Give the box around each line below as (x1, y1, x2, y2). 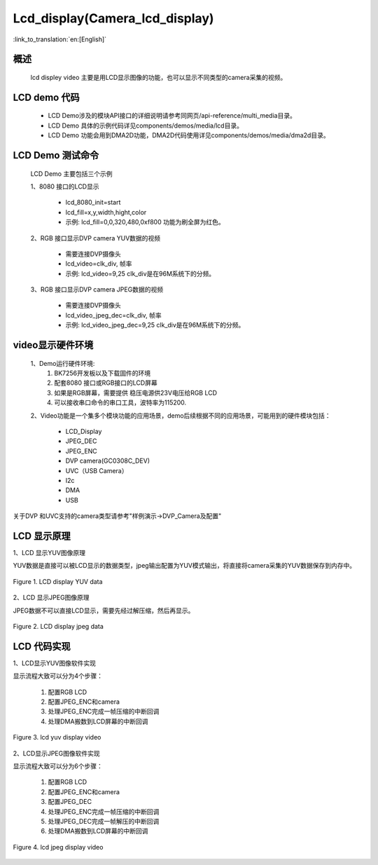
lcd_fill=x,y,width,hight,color (65, 207, 147, 217)
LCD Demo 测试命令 (13, 149, 99, 161)
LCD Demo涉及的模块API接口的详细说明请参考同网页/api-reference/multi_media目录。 (48, 111, 297, 120)
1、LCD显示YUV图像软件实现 (13, 659, 97, 667)
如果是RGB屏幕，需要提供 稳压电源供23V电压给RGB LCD (54, 388, 217, 397)
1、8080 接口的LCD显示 (30, 182, 99, 191)
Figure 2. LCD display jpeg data (13, 622, 104, 630)
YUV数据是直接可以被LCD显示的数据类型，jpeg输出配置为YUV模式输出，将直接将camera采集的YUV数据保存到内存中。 (13, 561, 356, 570)
